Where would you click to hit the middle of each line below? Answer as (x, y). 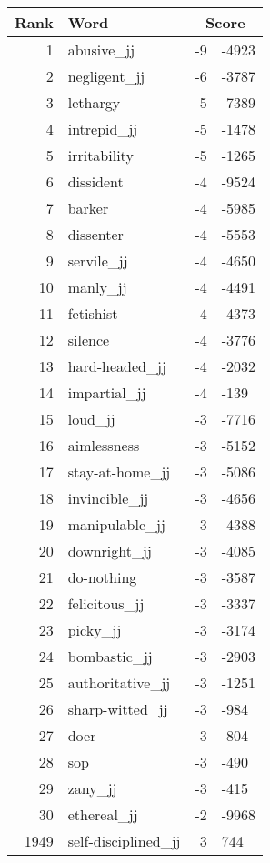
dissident (95, 181)
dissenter (95, 234)
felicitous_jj (106, 603)
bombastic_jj (110, 656)
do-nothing (102, 577)
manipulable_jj (116, 524)
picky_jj (95, 630)
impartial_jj (107, 392)
